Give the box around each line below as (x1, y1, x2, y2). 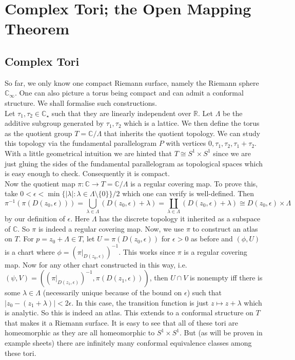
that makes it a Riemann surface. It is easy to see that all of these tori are (5, 317, 238, 328)
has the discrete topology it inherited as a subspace (99, 213, 261, 224)
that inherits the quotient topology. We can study (104, 127, 261, 138)
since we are (213, 147, 251, 158)
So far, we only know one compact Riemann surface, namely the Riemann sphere (5, 77, 259, 88)
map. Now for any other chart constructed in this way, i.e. (5, 259, 187, 270)
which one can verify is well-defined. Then (122, 188, 254, 199)
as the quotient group (5, 127, 72, 138)
